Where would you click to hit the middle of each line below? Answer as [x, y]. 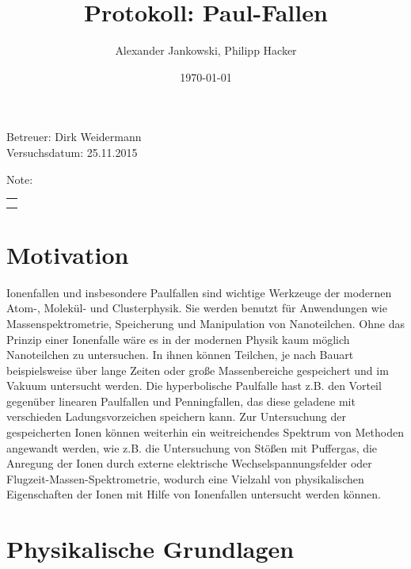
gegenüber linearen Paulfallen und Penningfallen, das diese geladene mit [181, 401]
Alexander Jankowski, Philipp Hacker [206, 50]
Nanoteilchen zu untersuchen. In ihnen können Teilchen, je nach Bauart [180, 355]
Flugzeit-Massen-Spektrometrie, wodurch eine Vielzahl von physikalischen [185, 478]
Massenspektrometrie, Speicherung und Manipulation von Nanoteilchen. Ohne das [205, 323]
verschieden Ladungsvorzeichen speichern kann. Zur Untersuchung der [176, 416]
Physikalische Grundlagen [150, 549]
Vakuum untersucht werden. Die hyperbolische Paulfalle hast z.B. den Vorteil [194, 386]
